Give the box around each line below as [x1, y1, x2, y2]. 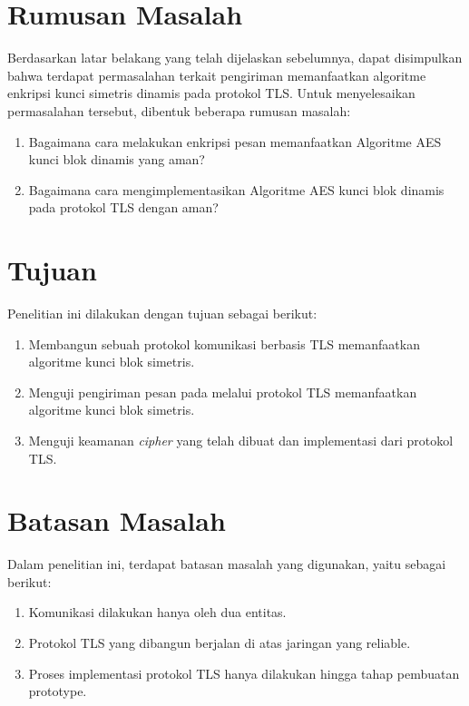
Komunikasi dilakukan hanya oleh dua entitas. [28, 603, 287, 622]
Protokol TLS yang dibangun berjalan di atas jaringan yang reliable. [28, 633, 411, 652]
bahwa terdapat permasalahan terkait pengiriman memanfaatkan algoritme [7, 65, 426, 84]
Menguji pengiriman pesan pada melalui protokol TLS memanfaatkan [28, 382, 417, 401]
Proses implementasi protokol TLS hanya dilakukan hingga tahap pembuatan [28, 663, 460, 682]
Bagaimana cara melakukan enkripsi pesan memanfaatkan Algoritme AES [28, 132, 442, 151]
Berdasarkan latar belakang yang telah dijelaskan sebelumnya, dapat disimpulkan [7, 48, 463, 67]
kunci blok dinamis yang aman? [28, 150, 205, 169]
